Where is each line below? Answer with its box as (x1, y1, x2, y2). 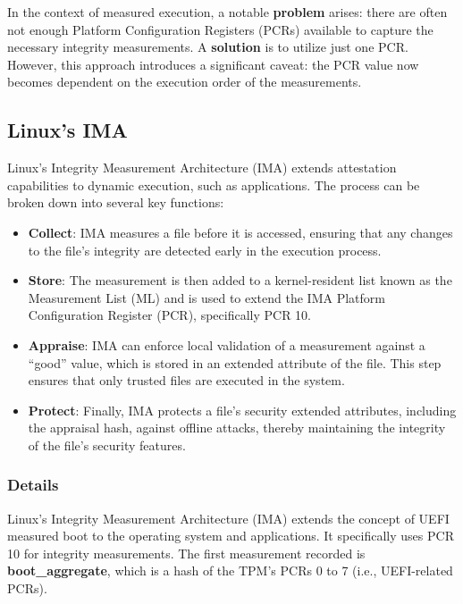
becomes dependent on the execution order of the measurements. (7, 72, 362, 91)
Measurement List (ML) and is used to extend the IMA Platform (28, 288, 385, 306)
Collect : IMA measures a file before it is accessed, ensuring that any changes (28, 222, 453, 241)
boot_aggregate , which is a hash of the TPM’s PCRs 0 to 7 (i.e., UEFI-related (7, 561, 453, 580)
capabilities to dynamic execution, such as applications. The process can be (7, 175, 420, 194)
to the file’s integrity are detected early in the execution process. (28, 240, 382, 259)
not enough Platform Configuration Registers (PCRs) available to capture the (7, 20, 434, 38)
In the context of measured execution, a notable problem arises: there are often (7, 3, 448, 21)
